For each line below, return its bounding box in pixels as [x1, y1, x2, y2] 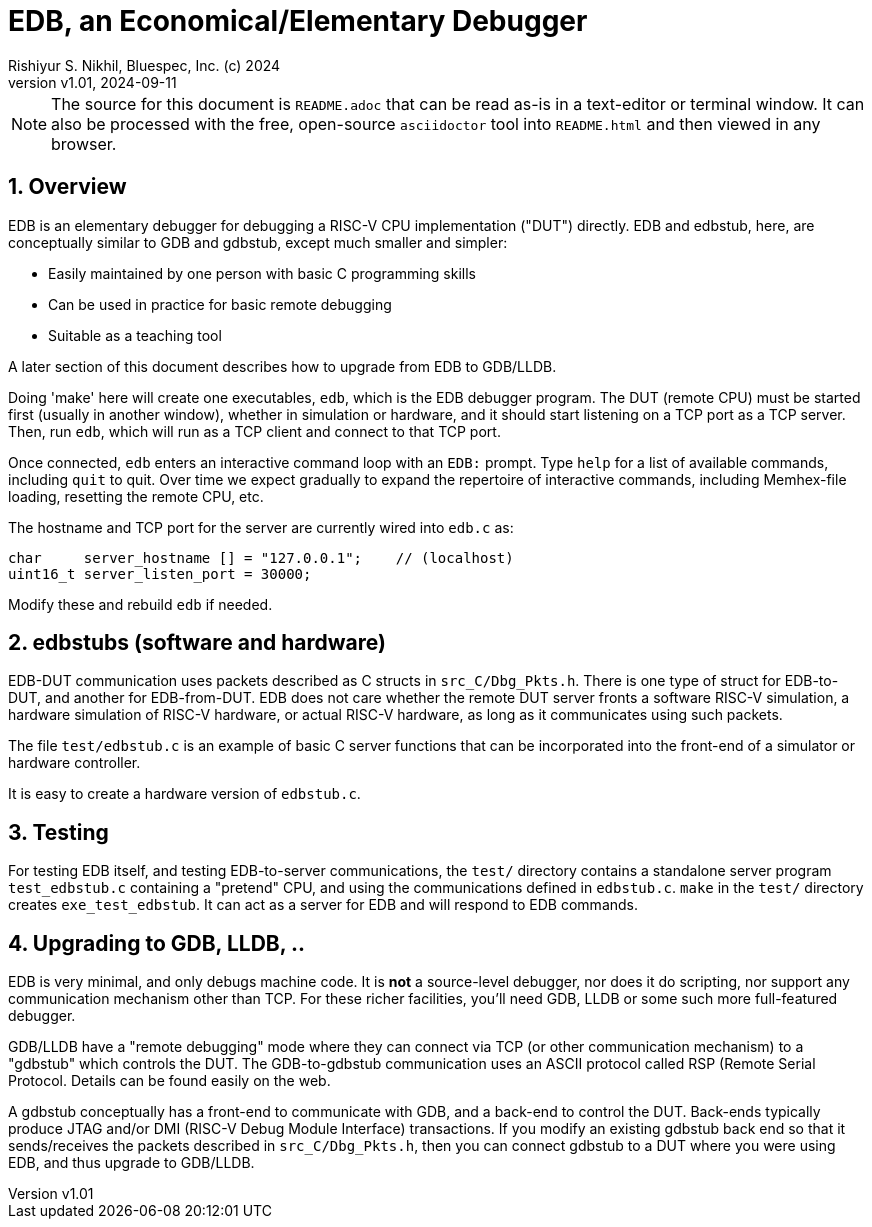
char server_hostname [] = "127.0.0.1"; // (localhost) [8, 549, 514, 566]
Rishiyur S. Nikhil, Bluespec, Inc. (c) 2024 [8, 56, 281, 74]
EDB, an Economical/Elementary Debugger [8, 4, 588, 38]
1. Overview [8, 174, 127, 200]
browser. [51, 133, 117, 154]
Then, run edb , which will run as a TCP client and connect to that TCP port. [8, 422, 501, 440]
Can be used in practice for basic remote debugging [48, 295, 392, 313]
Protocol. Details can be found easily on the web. [8, 1072, 331, 1090]
